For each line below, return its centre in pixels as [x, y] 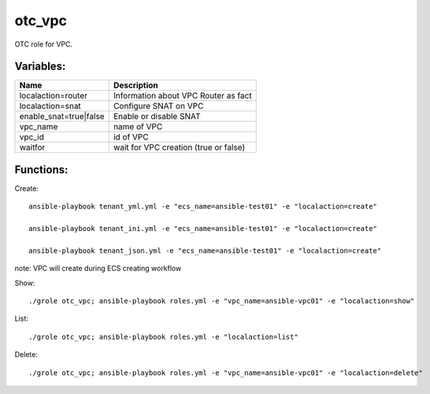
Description [136, 85]
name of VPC [138, 127]
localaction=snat [50, 106]
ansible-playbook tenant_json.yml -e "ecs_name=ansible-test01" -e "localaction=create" [205, 251]
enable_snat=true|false [62, 117]
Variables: [40, 67]
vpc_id [32, 137]
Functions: [41, 169]
